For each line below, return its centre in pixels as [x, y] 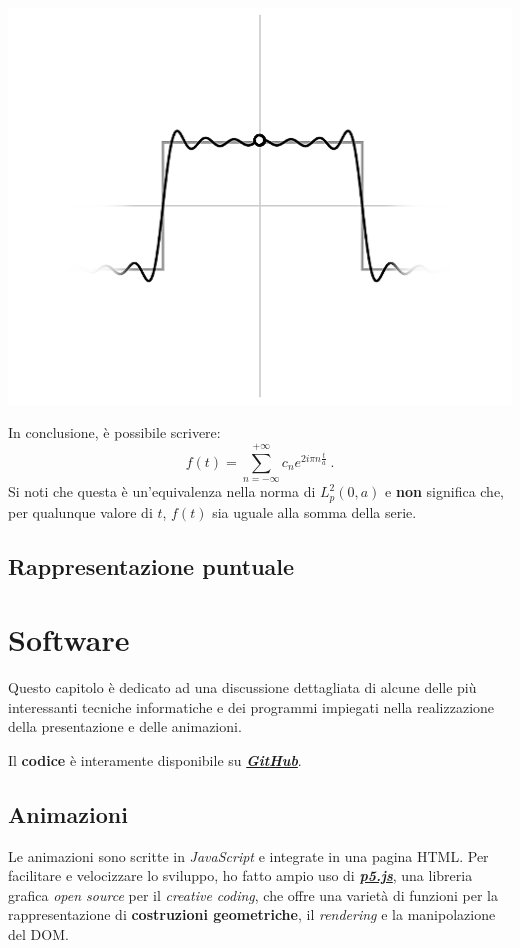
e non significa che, [445, 491]
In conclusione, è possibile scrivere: [114, 432]
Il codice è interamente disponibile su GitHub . [155, 759]
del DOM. [38, 933]
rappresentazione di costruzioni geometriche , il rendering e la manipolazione [252, 914]
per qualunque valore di [80, 511]
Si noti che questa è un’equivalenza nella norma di [162, 491]
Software [69, 639]
